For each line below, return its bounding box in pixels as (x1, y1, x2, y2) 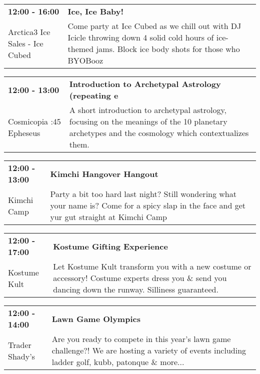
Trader (8, 338, 31, 350)
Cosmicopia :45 (8, 115, 61, 127)
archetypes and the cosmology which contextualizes (69, 127, 249, 138)
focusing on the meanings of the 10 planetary (69, 115, 227, 127)
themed (67, 43, 94, 54)
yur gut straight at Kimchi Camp (50, 211, 167, 222)
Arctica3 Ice (8, 25, 50, 37)
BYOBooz (67, 54, 103, 66)
